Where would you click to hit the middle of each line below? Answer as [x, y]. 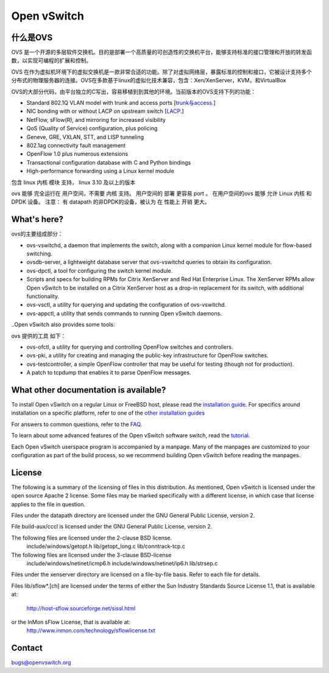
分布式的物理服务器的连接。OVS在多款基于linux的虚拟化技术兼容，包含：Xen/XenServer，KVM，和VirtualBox [149, 80]
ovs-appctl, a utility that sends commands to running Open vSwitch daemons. [124, 313]
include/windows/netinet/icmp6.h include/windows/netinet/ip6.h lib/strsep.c [122, 563]
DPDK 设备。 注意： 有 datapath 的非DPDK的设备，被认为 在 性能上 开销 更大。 [111, 202]
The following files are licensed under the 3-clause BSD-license [91, 555]
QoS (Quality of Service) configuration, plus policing [92, 129]
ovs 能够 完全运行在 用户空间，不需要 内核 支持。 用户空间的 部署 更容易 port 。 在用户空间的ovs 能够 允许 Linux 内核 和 [161, 193]
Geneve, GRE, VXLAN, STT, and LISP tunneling [85, 137]
